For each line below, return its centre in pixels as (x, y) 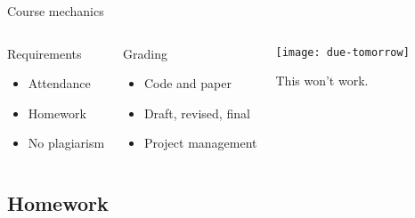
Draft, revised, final (197, 113)
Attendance (59, 83)
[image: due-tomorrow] (342, 52)
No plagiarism (66, 143)
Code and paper (187, 83)
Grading (146, 53)
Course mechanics (56, 11)
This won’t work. (322, 81)
